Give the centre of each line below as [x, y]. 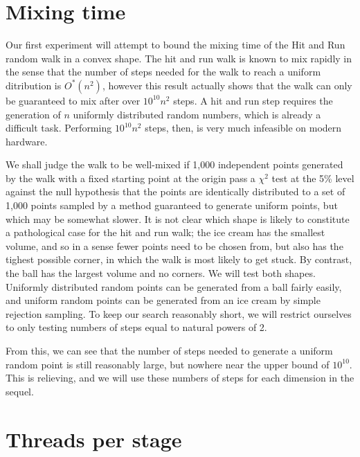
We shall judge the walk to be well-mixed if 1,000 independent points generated [174, 164]
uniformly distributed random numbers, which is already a [197, 114]
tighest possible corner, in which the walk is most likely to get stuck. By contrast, [179, 259]
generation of [33, 114]
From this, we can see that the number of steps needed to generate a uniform [169, 350]
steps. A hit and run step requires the [253, 100]
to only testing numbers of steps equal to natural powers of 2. [136, 327]
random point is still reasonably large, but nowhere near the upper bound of [168, 364]
